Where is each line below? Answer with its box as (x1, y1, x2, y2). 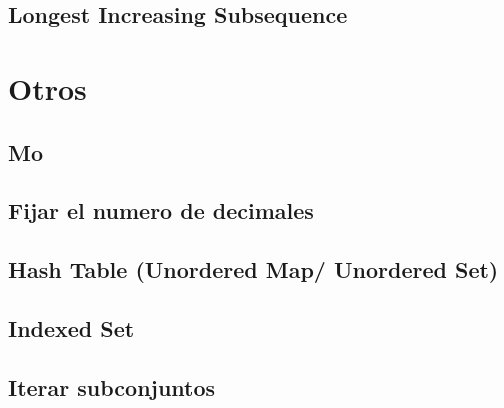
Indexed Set (8, 312, 135, 343)
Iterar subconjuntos (8, 371, 216, 402)
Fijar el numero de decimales (8, 195, 314, 226)
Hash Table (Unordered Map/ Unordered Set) (8, 254, 499, 285)
